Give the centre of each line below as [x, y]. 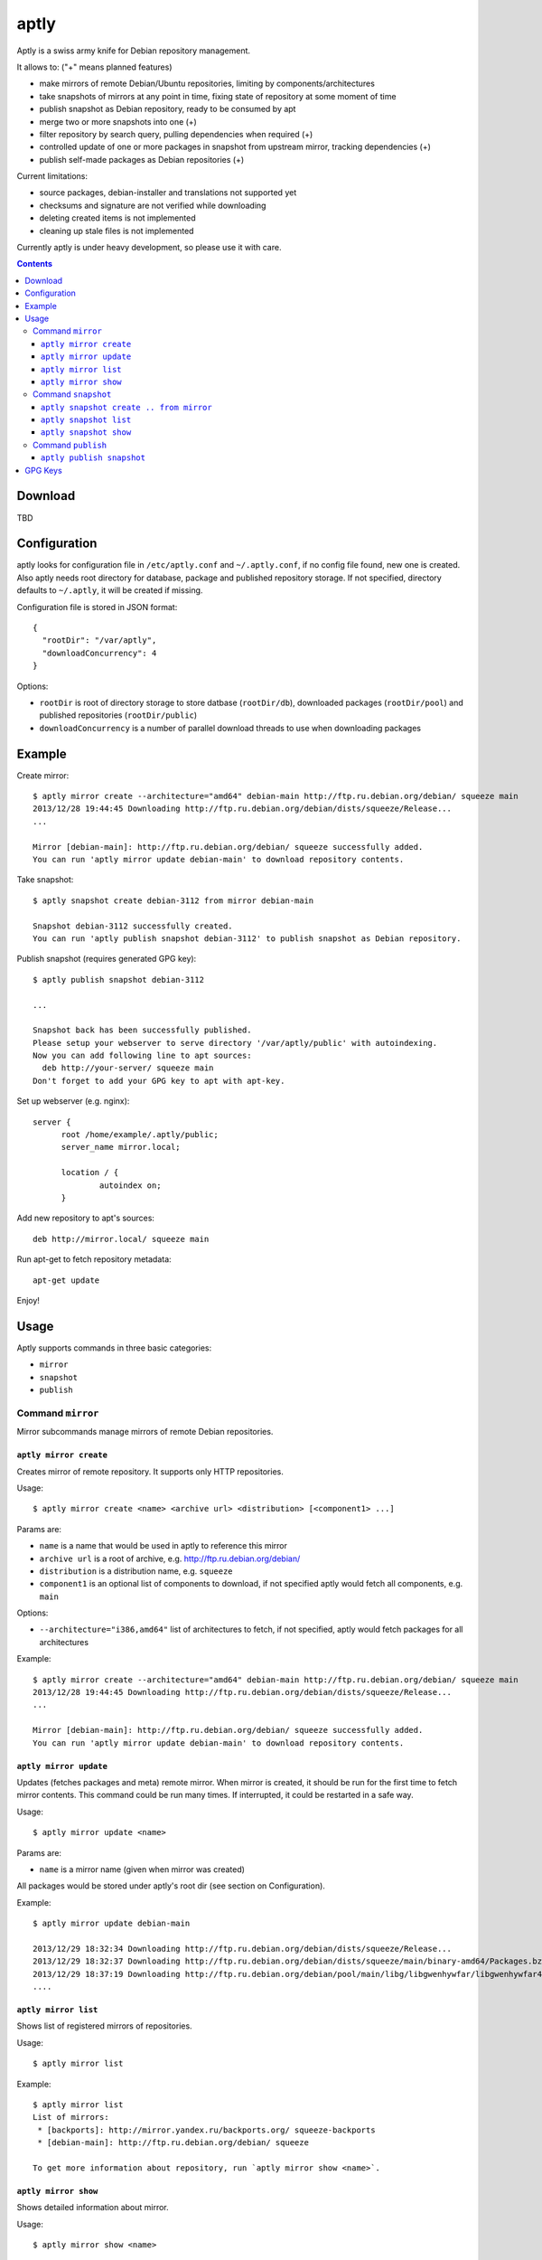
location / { [90, 1172]
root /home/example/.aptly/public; [140, 1135]
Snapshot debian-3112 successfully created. [133, 926]
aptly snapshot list [86, 420]
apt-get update [66, 1280]
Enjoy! [28, 1300]
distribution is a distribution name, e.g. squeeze [136, 1571]
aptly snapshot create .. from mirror [126, 407]
